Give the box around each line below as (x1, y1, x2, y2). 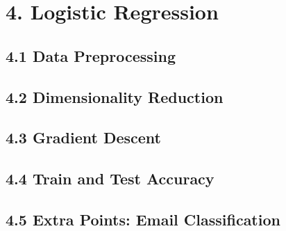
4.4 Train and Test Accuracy (6, 168, 214, 189)
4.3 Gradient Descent (6, 127, 161, 148)
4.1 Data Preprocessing (6, 45, 176, 66)
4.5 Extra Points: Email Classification (6, 208, 280, 230)
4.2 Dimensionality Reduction (6, 86, 224, 107)
